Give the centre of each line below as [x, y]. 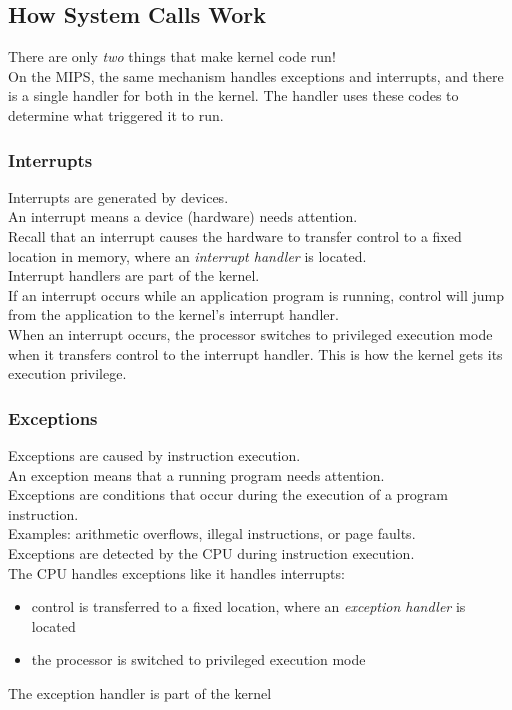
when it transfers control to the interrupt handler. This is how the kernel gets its [255, 353]
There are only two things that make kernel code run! [172, 56]
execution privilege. [67, 373]
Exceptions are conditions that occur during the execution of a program [228, 494]
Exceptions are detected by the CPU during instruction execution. [211, 552]
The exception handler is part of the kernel [140, 692]
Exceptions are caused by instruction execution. [154, 454]
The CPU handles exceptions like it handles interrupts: [176, 572]
